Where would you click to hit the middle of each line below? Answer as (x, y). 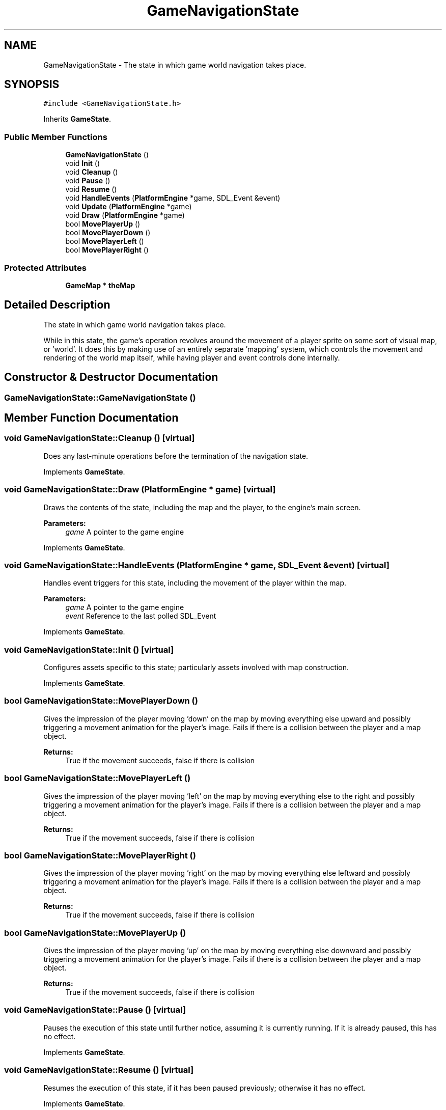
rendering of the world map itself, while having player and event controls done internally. (192, 357)
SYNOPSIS (32, 85)
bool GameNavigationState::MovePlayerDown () (101, 701)
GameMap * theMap (100, 285)
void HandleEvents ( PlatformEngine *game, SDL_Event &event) (173, 198)
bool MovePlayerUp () (103, 224)
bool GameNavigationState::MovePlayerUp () (95, 933)
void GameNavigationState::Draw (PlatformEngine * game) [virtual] (140, 490)
